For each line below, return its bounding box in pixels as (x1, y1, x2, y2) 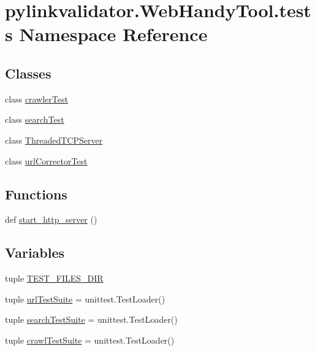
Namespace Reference (19, 21, 208, 47)
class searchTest (5, 113, 64, 126)
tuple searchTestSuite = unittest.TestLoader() (5, 313, 178, 326)
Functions (5, 184, 67, 203)
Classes (5, 63, 51, 82)
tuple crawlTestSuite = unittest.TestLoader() (5, 333, 175, 346)
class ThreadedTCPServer (5, 133, 103, 146)
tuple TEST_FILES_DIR (5, 272, 104, 285)
